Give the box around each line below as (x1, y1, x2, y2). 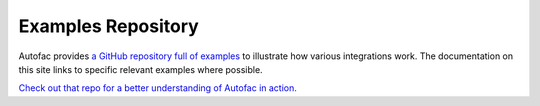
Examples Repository (18, 15, 199, 37)
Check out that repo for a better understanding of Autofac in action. (18, 82, 297, 94)
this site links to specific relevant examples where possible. (18, 63, 264, 75)
